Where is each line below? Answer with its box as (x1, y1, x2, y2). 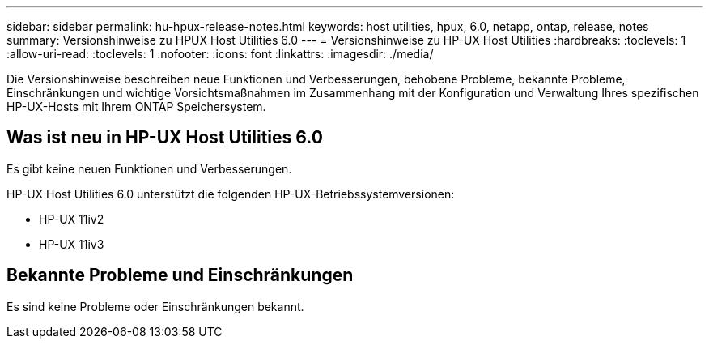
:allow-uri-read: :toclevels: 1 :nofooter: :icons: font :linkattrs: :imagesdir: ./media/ (6, 47, 434, 61)
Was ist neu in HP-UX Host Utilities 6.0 (6, 127, 323, 148)
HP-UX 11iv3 (39, 236, 104, 251)
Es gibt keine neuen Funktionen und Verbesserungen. (6, 161, 292, 176)
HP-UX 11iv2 (39, 211, 104, 226)
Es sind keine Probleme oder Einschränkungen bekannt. (6, 299, 304, 313)
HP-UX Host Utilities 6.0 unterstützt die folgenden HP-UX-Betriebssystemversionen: (6, 186, 455, 201)
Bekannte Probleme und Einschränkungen (6, 265, 354, 286)
